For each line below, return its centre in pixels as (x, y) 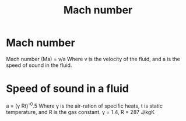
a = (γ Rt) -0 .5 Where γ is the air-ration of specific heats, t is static (85, 105)
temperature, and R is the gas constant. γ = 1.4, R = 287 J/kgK (80, 112)
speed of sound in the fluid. (39, 65)
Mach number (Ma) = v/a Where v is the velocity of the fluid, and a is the (93, 59)
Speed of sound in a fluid (68, 89)
